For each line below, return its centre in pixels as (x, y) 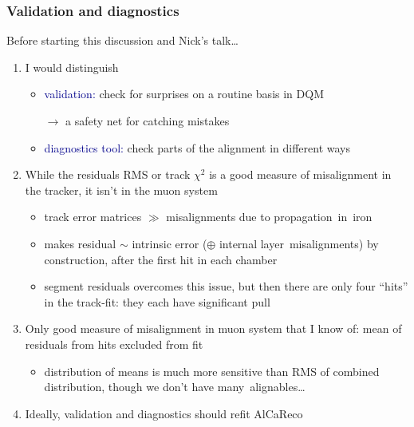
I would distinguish (72, 67)
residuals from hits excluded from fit (114, 344)
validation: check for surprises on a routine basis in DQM (184, 94)
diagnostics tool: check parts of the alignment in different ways (197, 147)
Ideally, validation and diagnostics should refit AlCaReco (164, 413)
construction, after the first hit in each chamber (161, 259)
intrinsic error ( (170, 243)
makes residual (80, 243)
